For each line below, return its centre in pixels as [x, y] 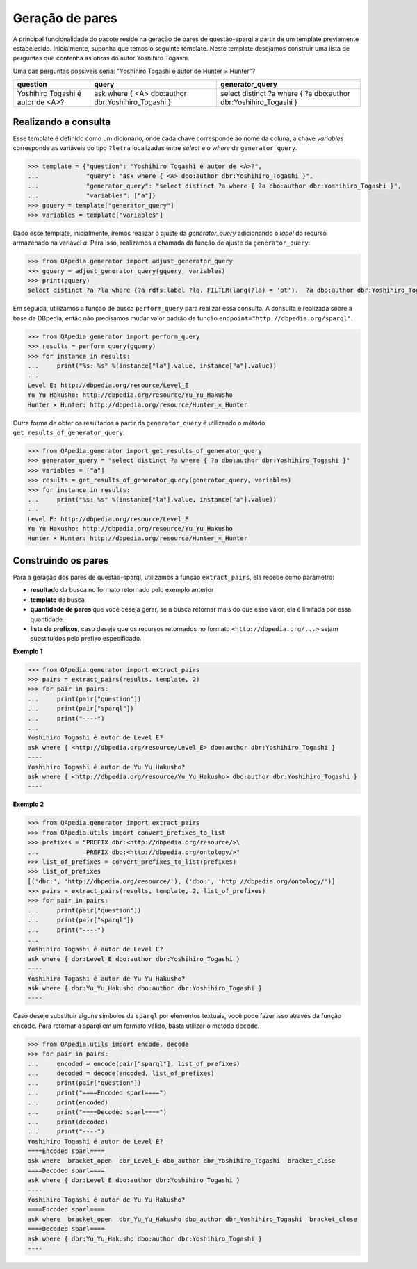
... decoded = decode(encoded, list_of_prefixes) [121, 1073]
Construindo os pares [61, 560]
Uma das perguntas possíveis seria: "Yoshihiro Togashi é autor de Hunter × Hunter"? [134, 71]
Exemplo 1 [28, 651]
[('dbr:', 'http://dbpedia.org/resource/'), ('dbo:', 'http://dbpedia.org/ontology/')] [181, 881]
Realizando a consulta [62, 122]
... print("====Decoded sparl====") [97, 1112]
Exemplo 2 [28, 804]
